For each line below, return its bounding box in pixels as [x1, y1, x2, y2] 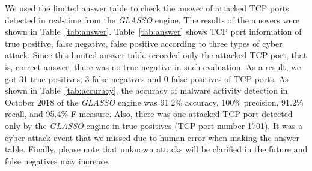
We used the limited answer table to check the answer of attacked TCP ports [5, 2, 289, 14]
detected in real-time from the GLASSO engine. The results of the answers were [5, 13, 300, 26]
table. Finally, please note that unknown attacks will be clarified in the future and [5, 143, 308, 155]
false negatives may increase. [5, 154, 110, 167]
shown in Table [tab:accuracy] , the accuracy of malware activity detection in [5, 84, 288, 97]
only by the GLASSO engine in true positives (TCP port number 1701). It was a [5, 119, 302, 131]
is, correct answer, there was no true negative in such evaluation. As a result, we [5, 60, 301, 73]
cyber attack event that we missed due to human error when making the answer [5, 131, 299, 143]
